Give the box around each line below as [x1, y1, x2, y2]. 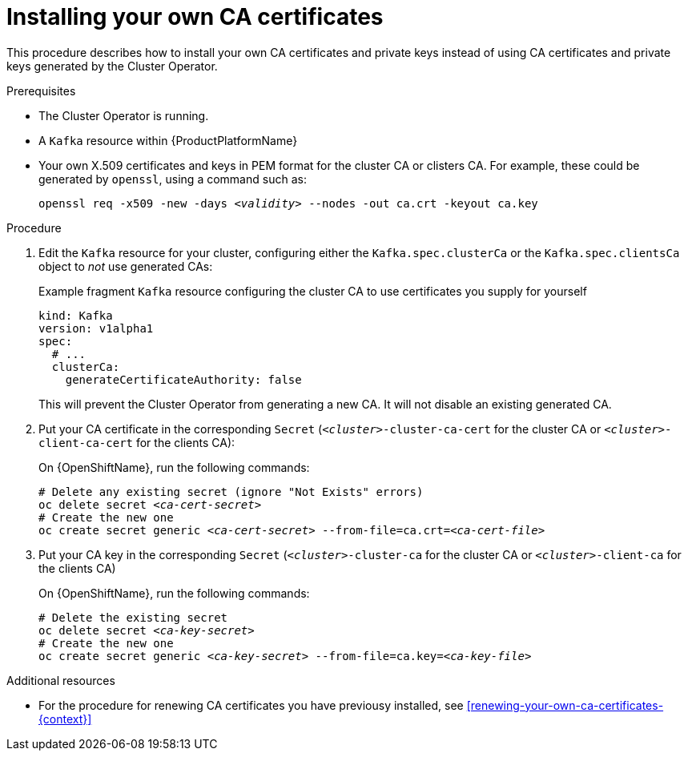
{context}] [38, 711, 92, 726]
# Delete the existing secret [38, 610, 228, 624]
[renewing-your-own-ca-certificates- [466, 698, 664, 712]
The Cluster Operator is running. [38, 108, 209, 123]
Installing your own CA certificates [6, 3, 384, 30]
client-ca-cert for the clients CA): [38, 435, 235, 449]
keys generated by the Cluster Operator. [6, 58, 218, 73]
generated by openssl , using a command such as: [38, 171, 307, 186]
